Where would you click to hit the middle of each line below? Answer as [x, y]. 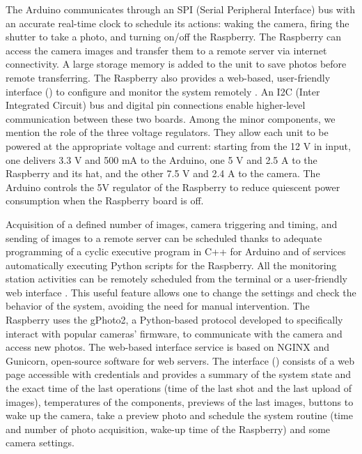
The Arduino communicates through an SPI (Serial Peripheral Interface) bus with [181, 9]
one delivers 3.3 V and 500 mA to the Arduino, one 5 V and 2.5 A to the [162, 159]
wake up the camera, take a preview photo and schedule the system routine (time [179, 415]
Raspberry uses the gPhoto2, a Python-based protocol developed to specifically [174, 320]
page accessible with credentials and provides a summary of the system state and [179, 374]
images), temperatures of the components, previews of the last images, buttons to [180, 401]
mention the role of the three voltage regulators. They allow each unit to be [167, 132]
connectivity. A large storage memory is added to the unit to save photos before [176, 64]
